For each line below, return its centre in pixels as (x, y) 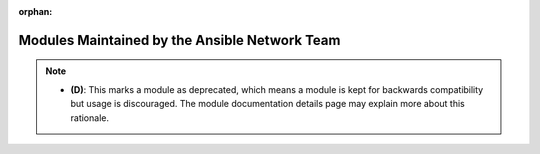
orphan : (35, 11)
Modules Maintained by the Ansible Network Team (179, 40)
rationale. (90, 117)
